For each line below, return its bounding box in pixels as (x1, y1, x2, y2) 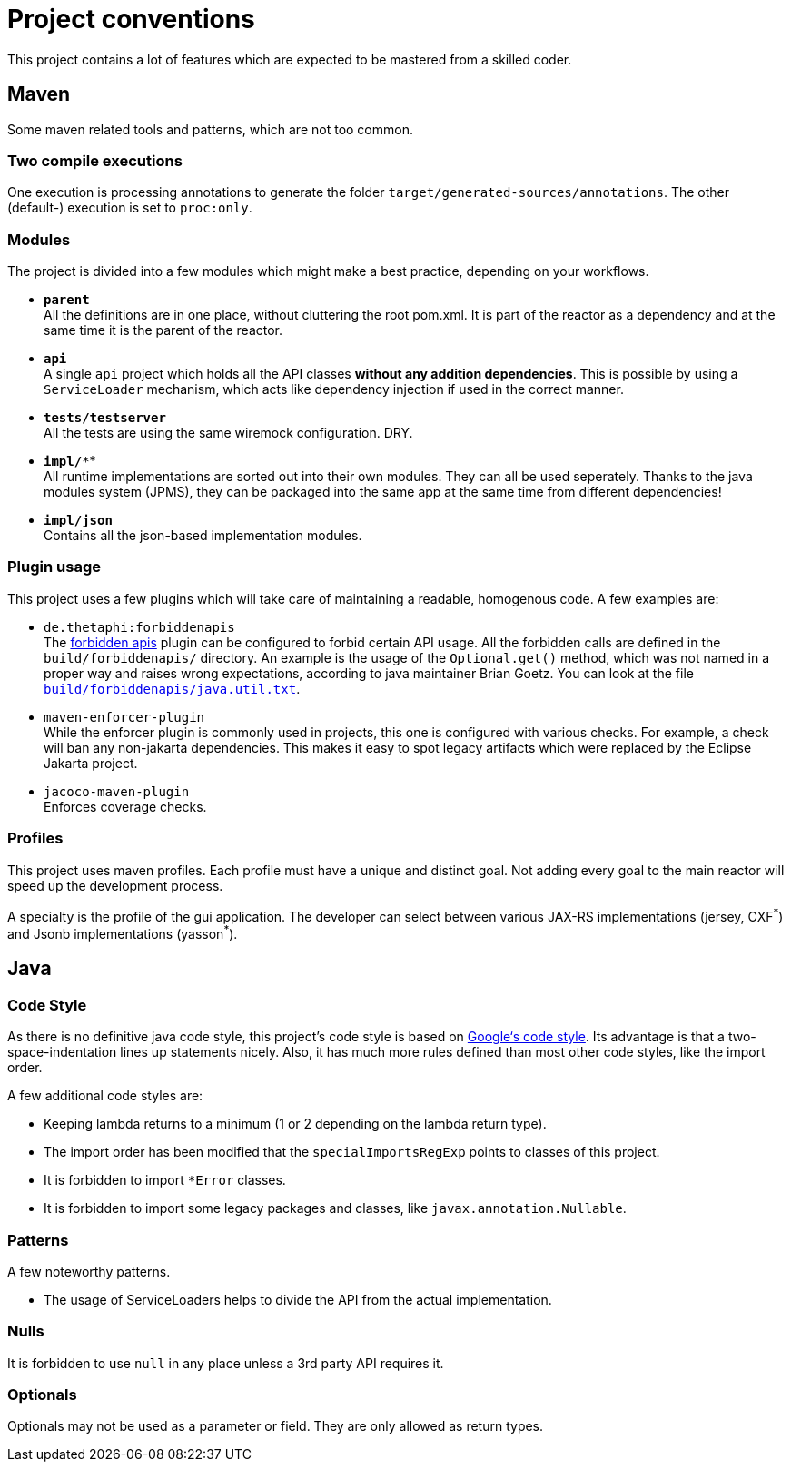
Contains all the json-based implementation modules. (44, 527, 362, 544)
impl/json (44, 513, 113, 528)
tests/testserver (44, 410, 166, 426)
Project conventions (7, 4, 255, 35)
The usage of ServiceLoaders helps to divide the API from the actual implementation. (44, 1291, 552, 1307)
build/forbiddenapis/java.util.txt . (44, 680, 301, 696)
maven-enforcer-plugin (44, 709, 205, 725)
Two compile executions (7, 151, 183, 170)
